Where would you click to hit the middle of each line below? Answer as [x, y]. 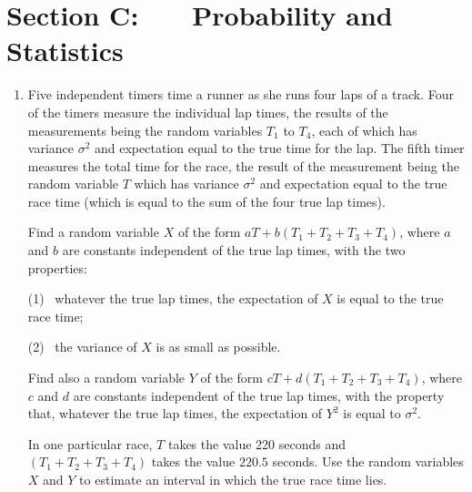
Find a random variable [93, 232]
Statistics [65, 51]
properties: [57, 267]
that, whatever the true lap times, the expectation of [175, 413]
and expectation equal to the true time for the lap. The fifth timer [280, 148]
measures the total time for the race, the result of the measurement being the [243, 165]
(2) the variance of [82, 347]
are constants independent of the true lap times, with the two [234, 250]
